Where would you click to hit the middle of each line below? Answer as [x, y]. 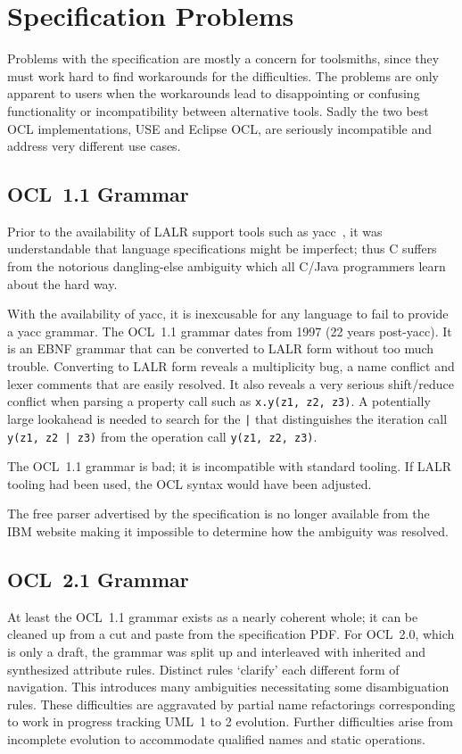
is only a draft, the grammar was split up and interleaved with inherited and [217, 651]
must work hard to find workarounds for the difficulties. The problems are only [223, 75]
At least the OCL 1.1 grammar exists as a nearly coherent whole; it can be [213, 616]
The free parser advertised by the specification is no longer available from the [219, 514]
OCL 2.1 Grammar [98, 579]
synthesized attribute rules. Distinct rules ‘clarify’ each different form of [203, 669]
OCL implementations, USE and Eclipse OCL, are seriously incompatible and [220, 128]
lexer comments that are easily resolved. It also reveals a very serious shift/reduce [231, 383]
